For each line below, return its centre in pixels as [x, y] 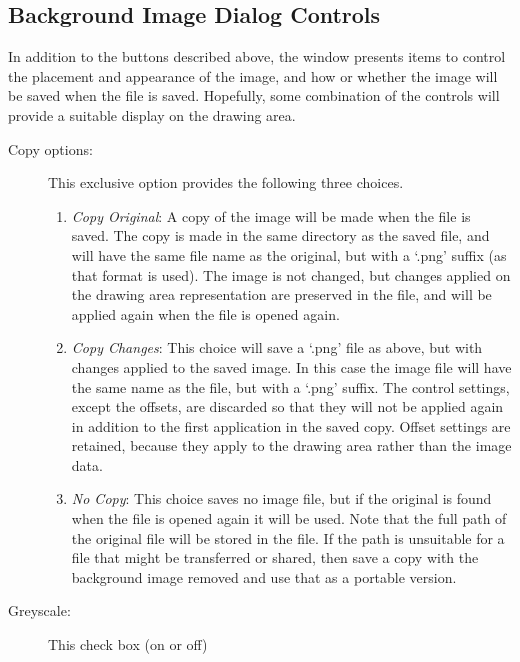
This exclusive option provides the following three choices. [226, 182]
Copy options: [50, 148]
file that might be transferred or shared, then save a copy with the [275, 557]
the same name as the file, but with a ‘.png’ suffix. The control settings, [290, 386]
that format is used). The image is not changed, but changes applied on [291, 274]
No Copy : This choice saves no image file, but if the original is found [281, 498]
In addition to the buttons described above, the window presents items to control [257, 56]
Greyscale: [39, 610]
